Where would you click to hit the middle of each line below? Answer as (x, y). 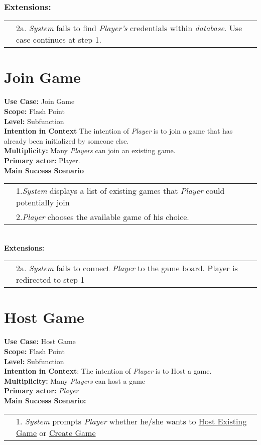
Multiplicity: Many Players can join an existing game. (90, 150)
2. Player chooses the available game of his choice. (103, 217)
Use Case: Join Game (39, 101)
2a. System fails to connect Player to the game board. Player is (127, 268)
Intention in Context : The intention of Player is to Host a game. (108, 371)
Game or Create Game (56, 432)
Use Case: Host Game (40, 341)
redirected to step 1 (50, 280)
